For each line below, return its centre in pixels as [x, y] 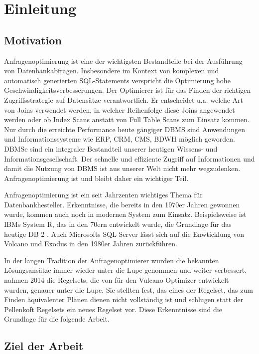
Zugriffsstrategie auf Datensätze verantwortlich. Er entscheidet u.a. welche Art [124, 99]
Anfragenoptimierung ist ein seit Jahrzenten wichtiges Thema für [103, 195]
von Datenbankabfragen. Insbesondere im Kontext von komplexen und [112, 71]
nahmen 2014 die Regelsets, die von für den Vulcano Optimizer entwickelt [117, 280]
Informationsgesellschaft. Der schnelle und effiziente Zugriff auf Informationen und [129, 158]
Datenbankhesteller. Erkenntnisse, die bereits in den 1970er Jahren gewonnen [122, 204]
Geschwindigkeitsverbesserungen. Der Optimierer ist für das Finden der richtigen [128, 90]
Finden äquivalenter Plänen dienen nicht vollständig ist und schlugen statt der [124, 299]
